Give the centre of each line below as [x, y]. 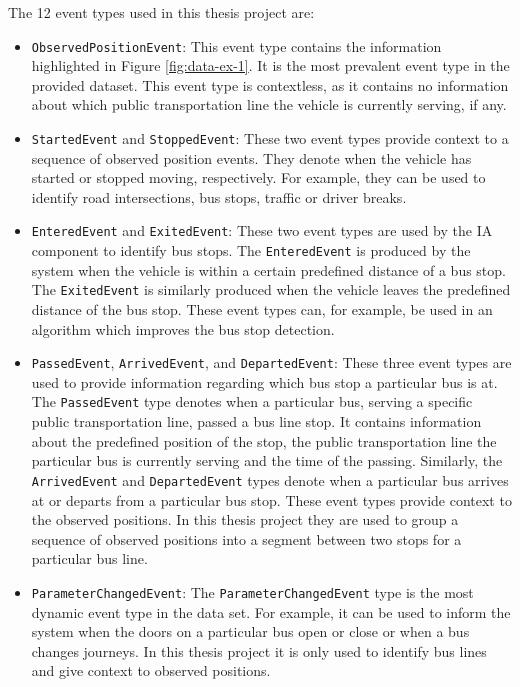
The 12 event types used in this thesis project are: [161, 12]
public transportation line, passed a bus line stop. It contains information [256, 421]
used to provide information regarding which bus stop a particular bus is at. [264, 381]
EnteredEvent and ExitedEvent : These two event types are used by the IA [262, 230]
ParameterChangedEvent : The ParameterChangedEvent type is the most [252, 591]
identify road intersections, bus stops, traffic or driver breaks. [219, 196]
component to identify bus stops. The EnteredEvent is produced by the [251, 250]
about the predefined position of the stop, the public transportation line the [264, 440]
